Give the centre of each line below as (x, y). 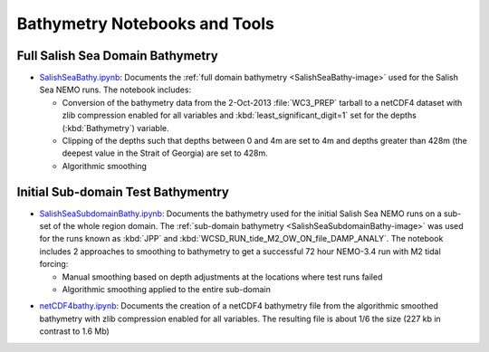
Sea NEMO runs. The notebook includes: (115, 90)
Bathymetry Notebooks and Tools (146, 24)
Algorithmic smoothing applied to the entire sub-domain (166, 290)
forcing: (54, 264)
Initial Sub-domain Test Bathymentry (123, 191)
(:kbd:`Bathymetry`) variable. (115, 128)
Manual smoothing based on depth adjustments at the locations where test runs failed (222, 277)
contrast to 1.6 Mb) (75, 331)
